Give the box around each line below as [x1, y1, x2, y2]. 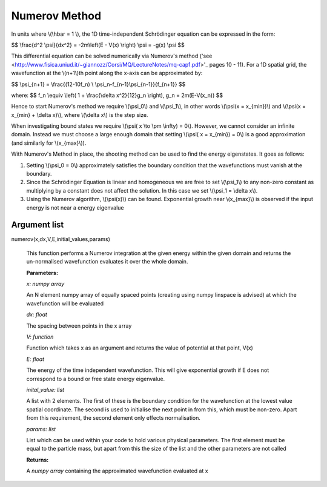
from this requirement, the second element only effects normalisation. [26, 414, 201, 422]
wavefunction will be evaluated [26, 300, 104, 307]
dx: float [26, 311, 48, 318]
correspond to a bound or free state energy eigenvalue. [26, 375, 165, 382]
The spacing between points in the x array [26, 322, 132, 330]
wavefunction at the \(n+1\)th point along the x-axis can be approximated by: [11, 70, 203, 77]
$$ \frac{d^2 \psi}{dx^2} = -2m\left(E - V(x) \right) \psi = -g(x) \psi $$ [11, 41, 185, 48]
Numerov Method [11, 9, 102, 22]
